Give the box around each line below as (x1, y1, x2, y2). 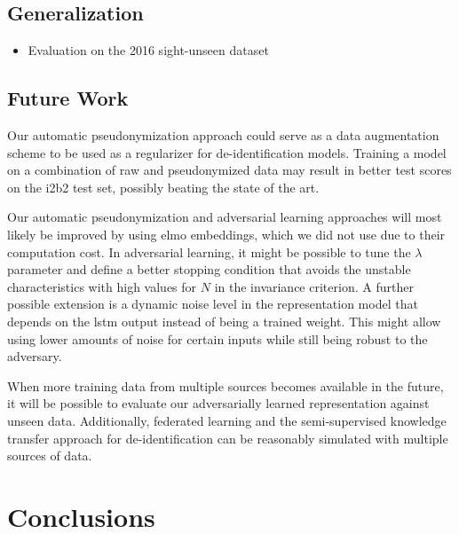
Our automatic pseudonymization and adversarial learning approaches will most (7, 208, 442, 226)
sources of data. (7, 446, 92, 465)
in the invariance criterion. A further (214, 277, 414, 295)
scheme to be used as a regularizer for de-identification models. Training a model (7, 143, 447, 161)
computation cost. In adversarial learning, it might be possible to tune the (7, 242, 411, 261)
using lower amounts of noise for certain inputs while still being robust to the (7, 329, 428, 348)
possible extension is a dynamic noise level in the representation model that (7, 294, 418, 313)
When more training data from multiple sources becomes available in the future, (7, 376, 444, 395)
